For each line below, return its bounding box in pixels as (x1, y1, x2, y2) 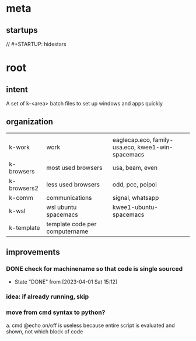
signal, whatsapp (113, 193, 159, 202)
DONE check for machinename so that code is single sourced (6, 265, 183, 273)
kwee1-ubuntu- (113, 203, 159, 211)
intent (6, 84, 28, 94)
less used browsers (46, 180, 100, 189)
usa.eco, (113, 143, 136, 151)
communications (46, 193, 92, 202)
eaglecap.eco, (113, 135, 152, 144)
